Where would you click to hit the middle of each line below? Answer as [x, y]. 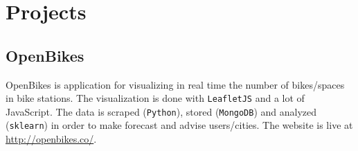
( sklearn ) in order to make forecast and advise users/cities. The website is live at [179, 125]
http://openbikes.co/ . [51, 139]
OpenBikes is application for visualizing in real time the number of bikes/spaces [175, 84]
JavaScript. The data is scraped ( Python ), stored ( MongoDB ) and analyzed [161, 111]
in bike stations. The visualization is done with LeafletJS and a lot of [155, 98]
